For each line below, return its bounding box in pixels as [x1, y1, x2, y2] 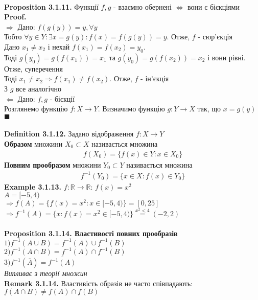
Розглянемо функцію [4, 103, 68, 114]
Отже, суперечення [4, 63, 63, 74]
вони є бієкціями [187, 1, 240, 12]
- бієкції [50, 93, 75, 104]
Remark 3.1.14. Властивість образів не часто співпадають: [4, 278, 193, 288]
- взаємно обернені [113, 1, 172, 12]
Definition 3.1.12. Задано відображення [4, 128, 134, 139]
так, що [197, 103, 221, 114]
